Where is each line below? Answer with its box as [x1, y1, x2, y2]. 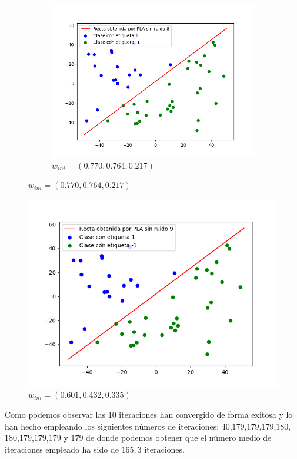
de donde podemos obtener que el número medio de [86, 431, 272, 444]
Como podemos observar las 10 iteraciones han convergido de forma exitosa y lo [5, 408, 293, 420]
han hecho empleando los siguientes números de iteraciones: [5, 420, 219, 432]
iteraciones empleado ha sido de [5, 443, 119, 455]
